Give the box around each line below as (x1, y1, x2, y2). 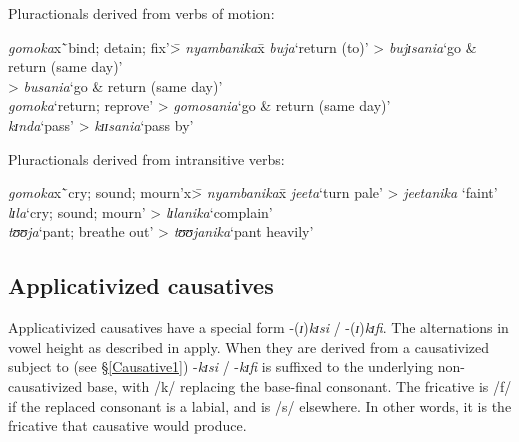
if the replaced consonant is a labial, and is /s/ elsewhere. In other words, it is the (8, 395, 512, 416)
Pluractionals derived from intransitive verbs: (8, 148, 285, 169)
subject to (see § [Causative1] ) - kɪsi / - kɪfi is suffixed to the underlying (8, 356, 434, 377)
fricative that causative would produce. (8, 415, 247, 436)
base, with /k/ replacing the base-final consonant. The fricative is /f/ (87, 375, 512, 396)
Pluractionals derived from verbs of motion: (8, 3, 275, 23)
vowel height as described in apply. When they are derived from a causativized (8, 336, 490, 357)
